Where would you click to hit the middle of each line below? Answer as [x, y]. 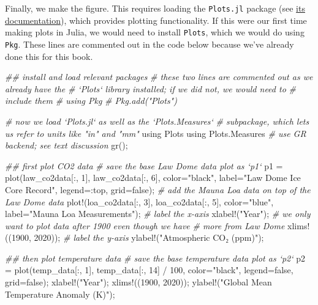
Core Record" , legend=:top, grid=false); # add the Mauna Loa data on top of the [158, 189]
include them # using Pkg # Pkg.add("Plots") [91, 101]
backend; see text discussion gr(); [66, 145]
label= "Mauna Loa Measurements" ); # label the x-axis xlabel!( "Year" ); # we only [158, 214]
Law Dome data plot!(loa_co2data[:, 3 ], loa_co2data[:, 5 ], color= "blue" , [139, 201]
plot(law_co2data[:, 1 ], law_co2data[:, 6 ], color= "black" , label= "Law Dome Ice [153, 178]
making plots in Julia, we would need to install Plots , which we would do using [155, 32]
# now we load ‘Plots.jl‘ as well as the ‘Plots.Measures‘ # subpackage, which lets [157, 121]
